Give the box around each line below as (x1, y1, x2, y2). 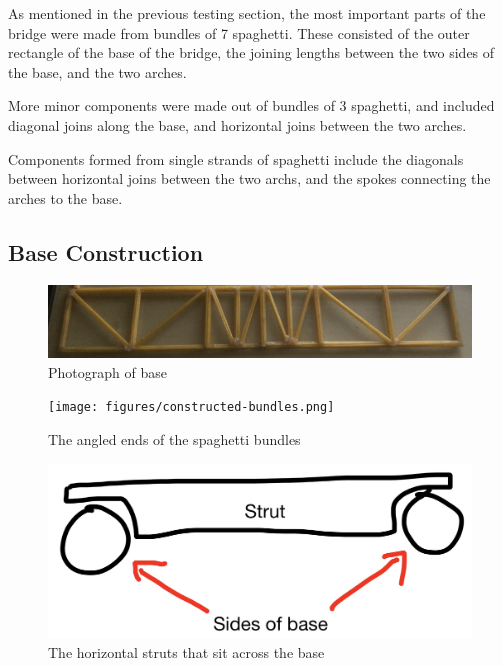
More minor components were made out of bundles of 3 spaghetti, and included (8, 95, 495, 116)
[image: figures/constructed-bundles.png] (48, 400, 335, 415)
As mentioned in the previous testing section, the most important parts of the (8, 3, 486, 23)
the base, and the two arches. (8, 61, 187, 82)
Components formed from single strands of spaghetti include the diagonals (8, 148, 464, 169)
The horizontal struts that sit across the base (48, 641, 325, 662)
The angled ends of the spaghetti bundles (48, 429, 301, 450)
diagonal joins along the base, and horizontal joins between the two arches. (8, 114, 467, 135)
